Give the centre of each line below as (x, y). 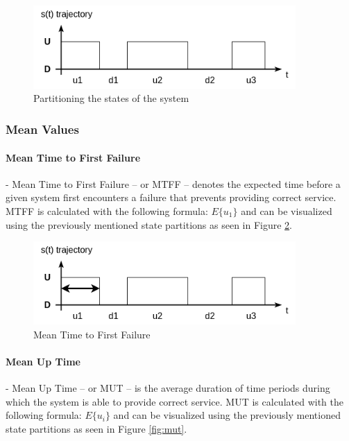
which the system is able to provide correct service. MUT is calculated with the (174, 401)
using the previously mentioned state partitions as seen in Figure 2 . (149, 224)
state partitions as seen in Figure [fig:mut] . (96, 428)
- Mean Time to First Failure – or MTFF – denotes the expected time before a (173, 183)
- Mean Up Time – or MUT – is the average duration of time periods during (168, 387)
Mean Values (42, 129)
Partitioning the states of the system (111, 98)
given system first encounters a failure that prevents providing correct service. (171, 197)
